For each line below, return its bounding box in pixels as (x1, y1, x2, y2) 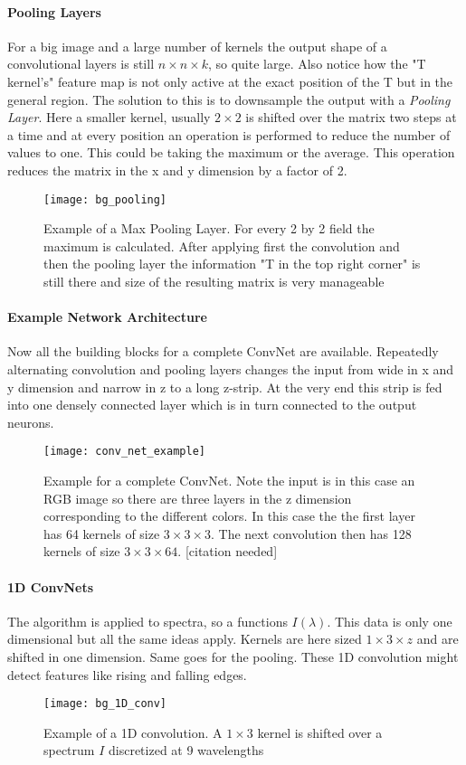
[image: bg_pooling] (43, 193, 167, 206)
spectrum (43, 741, 95, 760)
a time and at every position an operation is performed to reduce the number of (7, 125, 451, 144)
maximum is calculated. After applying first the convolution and (43, 236, 400, 255)
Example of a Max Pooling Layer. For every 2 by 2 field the (43, 219, 375, 238)
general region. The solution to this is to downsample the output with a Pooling (7, 90, 451, 109)
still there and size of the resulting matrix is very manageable (43, 271, 385, 290)
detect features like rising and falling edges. (7, 665, 247, 684)
